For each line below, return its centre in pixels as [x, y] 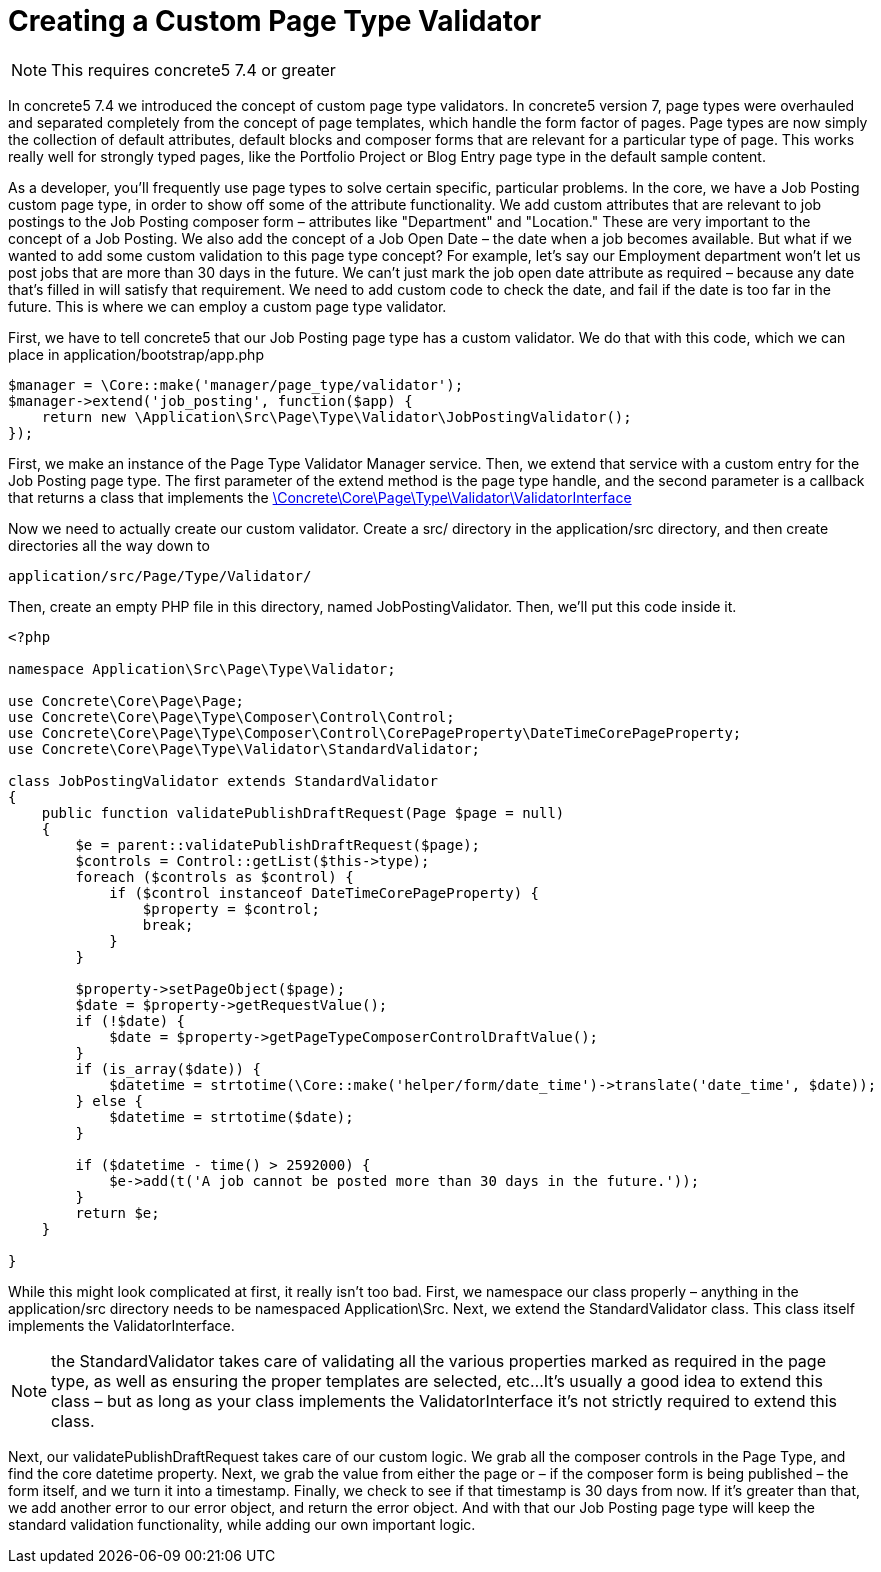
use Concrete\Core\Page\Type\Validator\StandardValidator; [244, 748]
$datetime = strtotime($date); [231, 1116]
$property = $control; [231, 908]
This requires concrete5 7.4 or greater [193, 69]
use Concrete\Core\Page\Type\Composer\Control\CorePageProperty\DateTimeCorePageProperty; [375, 732]
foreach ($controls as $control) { [214, 876]
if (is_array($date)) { [168, 1068]
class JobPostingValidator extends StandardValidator [223, 780]
